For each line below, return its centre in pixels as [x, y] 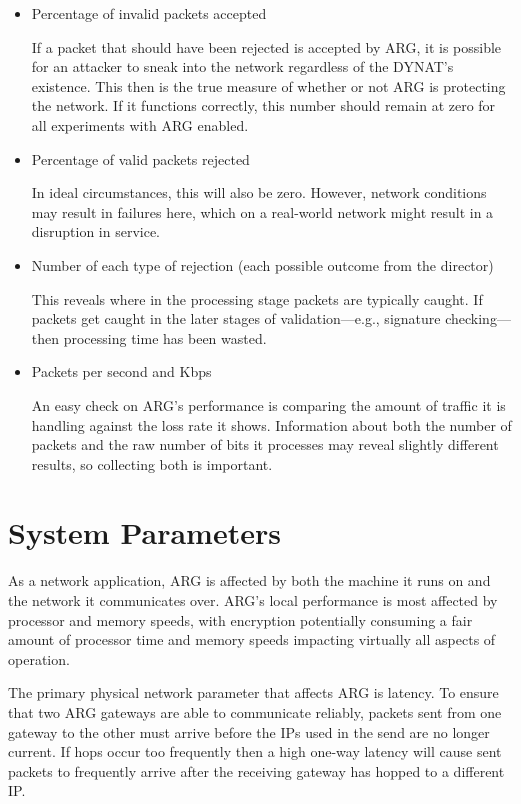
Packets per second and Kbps [121, 371]
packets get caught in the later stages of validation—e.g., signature [236, 318]
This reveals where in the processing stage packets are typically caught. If [257, 298]
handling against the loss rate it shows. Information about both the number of [271, 424]
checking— [478, 318]
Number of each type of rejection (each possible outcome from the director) [262, 264]
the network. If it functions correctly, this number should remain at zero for [263, 105]
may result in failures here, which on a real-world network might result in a [262, 211]
